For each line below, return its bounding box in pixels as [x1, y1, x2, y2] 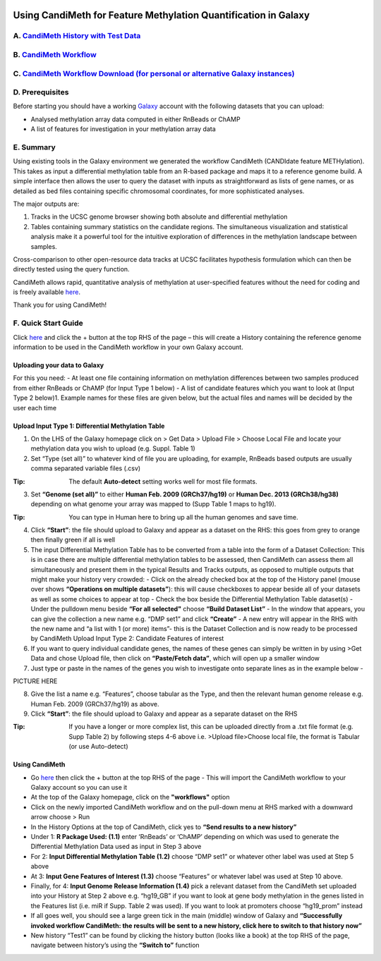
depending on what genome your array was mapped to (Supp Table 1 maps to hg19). [30, 500, 277, 508]
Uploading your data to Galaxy [13, 360, 104, 369]
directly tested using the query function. [13, 265, 130, 274]
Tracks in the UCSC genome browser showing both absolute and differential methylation [30, 212, 288, 221]
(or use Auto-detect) [68, 742, 128, 751]
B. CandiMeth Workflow [13, 49, 97, 59]
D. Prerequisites [13, 87, 69, 97]
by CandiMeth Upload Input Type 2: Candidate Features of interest [30, 635, 224, 643]
